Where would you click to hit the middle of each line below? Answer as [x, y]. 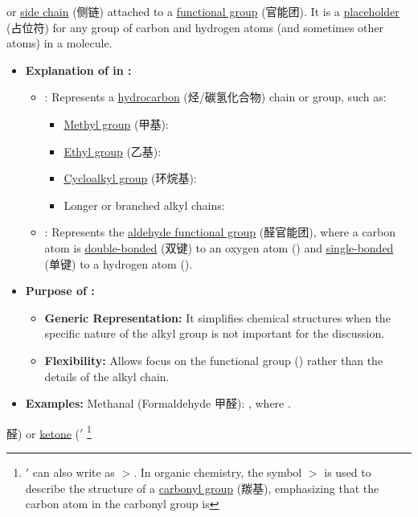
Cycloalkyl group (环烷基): [130, 178]
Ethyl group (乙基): [113, 151]
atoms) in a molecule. [59, 43]
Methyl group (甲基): [116, 123]
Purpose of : [60, 291]
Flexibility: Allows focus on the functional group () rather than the [214, 360]
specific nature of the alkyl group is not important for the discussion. [215, 333]
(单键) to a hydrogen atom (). [119, 263]
